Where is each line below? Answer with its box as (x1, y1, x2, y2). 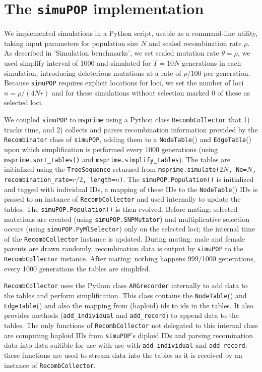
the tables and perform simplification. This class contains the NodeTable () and (4, 290, 247, 301)
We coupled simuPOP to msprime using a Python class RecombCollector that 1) (4, 114, 250, 125)
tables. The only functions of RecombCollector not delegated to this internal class (4, 320, 258, 330)
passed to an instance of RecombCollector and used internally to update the (4, 194, 241, 204)
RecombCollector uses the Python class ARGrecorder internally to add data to (4, 280, 248, 291)
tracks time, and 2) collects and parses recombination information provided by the (4, 124, 258, 134)
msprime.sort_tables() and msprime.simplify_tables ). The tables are (4, 154, 230, 164)
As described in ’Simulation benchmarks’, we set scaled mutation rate (4, 48, 219, 58)
